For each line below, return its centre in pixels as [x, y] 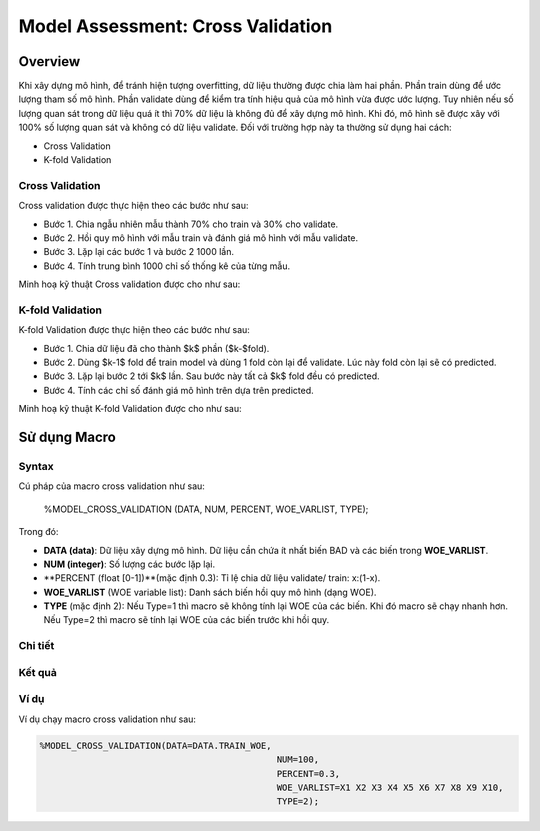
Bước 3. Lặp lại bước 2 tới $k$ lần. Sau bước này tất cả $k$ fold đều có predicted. [211, 376]
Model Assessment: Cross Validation [175, 26]
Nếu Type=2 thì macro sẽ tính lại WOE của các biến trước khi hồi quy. [186, 620]
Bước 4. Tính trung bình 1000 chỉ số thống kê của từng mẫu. [167, 266]
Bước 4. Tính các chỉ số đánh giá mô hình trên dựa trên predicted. [178, 390]
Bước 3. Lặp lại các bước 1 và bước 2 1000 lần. [139, 252]
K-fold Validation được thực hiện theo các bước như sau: [134, 330]
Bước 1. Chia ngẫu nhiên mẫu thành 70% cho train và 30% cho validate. [191, 224]
